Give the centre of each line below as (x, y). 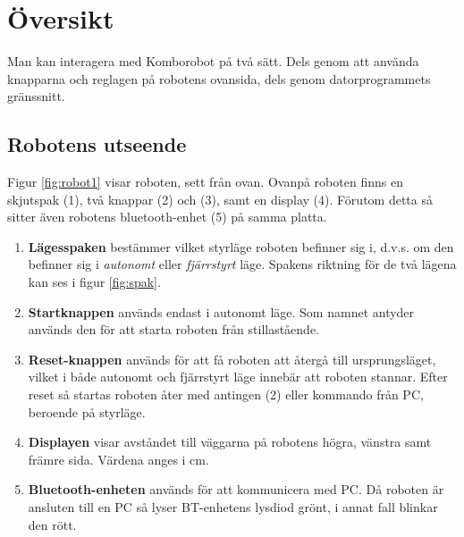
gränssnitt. (36, 96)
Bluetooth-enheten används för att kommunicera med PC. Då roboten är (236, 489)
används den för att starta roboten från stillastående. (174, 329)
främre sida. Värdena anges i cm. (118, 459)
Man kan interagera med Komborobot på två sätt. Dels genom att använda (213, 61)
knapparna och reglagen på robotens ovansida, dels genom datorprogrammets (219, 78)
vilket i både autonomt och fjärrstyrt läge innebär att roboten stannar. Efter (238, 377)
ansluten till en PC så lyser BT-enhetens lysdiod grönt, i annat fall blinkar (233, 507)
